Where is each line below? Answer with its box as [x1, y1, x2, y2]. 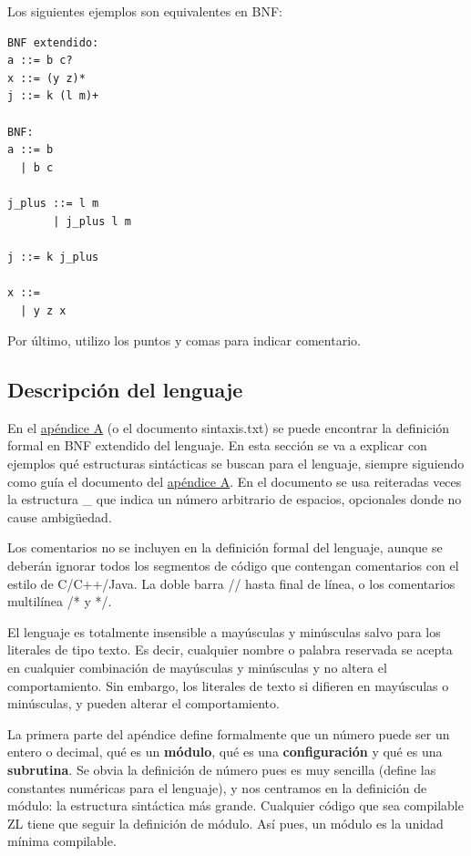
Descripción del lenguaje [7, 376, 243, 404]
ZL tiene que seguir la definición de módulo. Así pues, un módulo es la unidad [7, 813, 444, 832]
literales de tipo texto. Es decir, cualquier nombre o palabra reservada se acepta [7, 640, 453, 659]
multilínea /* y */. [7, 592, 112, 611]
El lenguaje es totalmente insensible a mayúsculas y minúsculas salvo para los [7, 622, 441, 641]
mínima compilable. [7, 831, 117, 851]
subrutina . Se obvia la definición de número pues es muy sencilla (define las [7, 759, 436, 779]
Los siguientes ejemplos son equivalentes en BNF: [7, 2, 282, 20]
